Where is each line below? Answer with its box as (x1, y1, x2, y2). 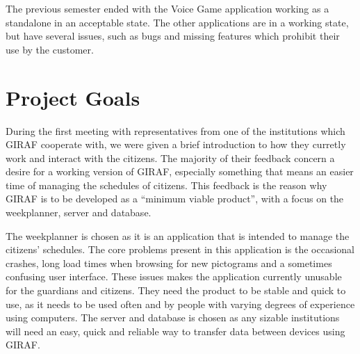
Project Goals (6, 83, 140, 111)
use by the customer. (6, 42, 94, 56)
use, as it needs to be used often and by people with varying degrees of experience (6, 296, 355, 311)
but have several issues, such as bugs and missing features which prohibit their (6, 29, 340, 43)
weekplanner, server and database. (6, 205, 152, 220)
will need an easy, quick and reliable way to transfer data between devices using (6, 323, 345, 338)
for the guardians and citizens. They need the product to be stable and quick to (6, 283, 346, 298)
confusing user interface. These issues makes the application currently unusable (6, 269, 342, 284)
